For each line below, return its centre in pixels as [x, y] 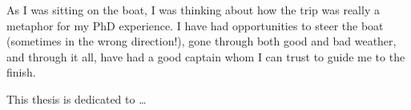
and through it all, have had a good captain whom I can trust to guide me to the [206, 56]
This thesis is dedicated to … [77, 98]
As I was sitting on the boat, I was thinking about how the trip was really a [193, 10]
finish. [21, 72]
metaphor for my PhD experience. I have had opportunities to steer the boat [195, 25]
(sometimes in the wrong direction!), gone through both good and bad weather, [201, 41]
